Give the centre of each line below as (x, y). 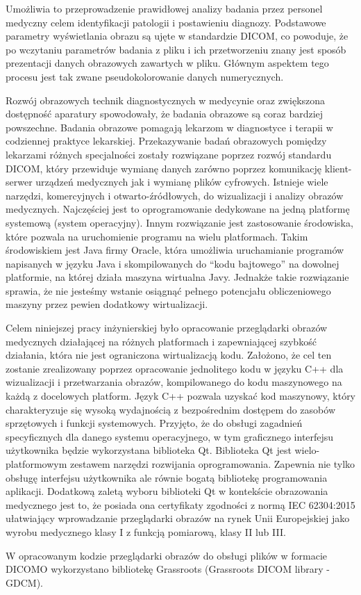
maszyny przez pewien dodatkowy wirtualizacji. (107, 304)
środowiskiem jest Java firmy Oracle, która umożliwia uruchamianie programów (175, 250)
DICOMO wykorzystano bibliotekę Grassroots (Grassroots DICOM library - (168, 569)
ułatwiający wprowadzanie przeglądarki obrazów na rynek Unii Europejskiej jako (178, 518)
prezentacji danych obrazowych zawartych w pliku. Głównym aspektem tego (167, 63)
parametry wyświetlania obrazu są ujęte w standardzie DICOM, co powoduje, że (177, 36)
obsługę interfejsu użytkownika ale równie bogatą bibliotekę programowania (167, 477)
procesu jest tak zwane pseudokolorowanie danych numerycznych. (145, 76)
